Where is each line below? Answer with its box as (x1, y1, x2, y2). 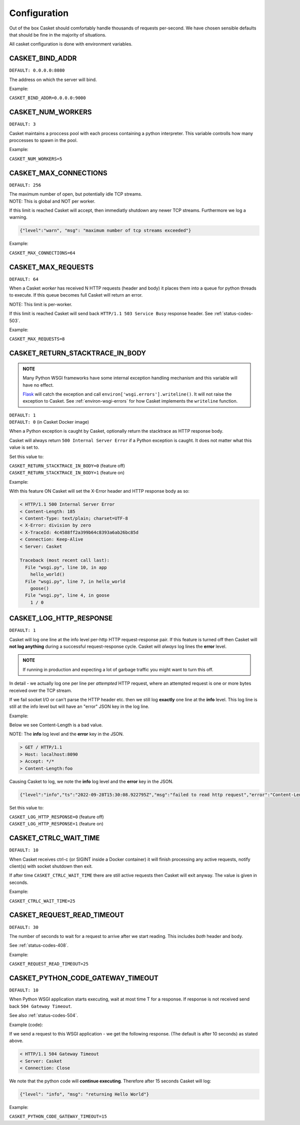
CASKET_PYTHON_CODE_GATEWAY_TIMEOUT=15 (9, 1113, 107, 1119)
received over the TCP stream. (9, 687, 72, 693)
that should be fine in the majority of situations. (9, 32, 107, 38)
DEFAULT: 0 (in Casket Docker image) (9, 419, 89, 425)
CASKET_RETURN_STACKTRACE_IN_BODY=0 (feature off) (9, 463, 125, 469)
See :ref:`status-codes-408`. (9, 942, 68, 948)
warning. (9, 214, 27, 220)
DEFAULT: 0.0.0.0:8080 (9, 68, 65, 74)
